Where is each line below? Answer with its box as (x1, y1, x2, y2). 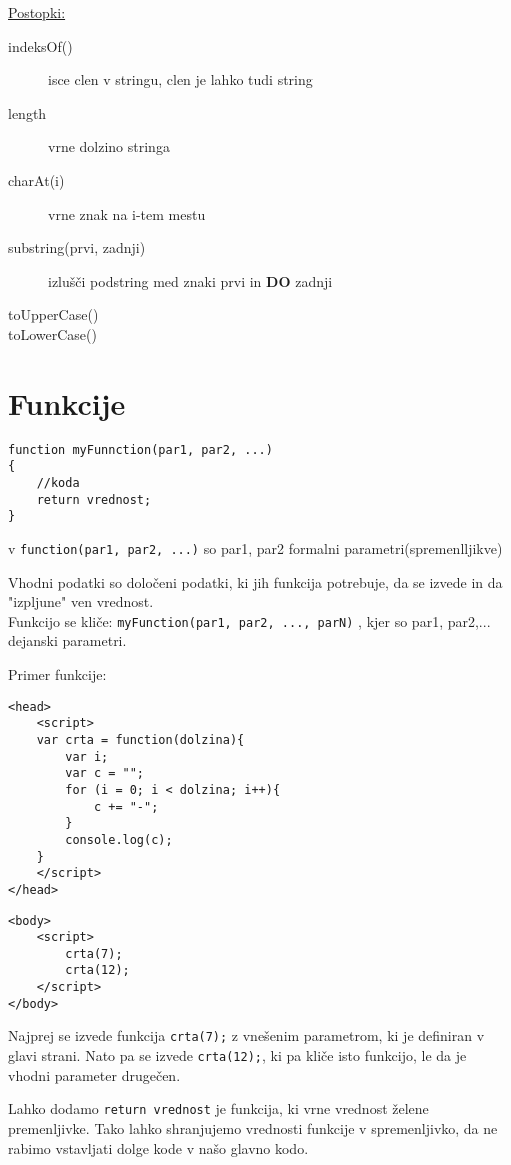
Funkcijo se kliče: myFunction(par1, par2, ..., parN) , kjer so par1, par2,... (8, 610, 491, 631)
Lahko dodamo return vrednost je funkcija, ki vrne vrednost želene (8, 1098, 429, 1119)
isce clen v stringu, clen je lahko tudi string (48, 69, 313, 90)
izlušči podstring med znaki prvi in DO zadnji (48, 270, 333, 291)
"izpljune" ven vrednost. (8, 591, 154, 612)
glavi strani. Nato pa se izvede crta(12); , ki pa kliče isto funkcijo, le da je (8, 1045, 467, 1066)
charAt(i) (8, 169, 65, 190)
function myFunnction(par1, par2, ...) (8, 442, 273, 457)
